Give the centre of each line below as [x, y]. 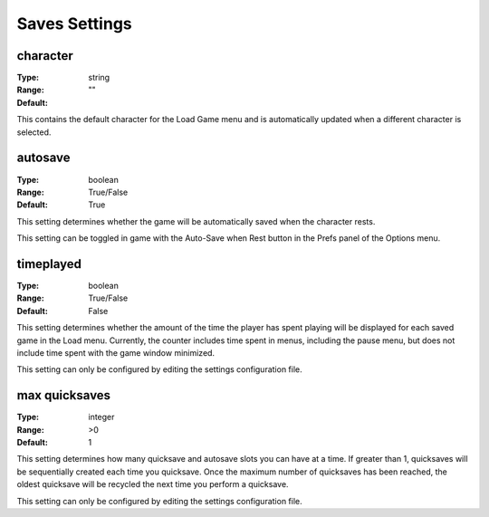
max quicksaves [64, 395]
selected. [34, 132]
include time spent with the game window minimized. [116, 352]
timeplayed [49, 264]
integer [101, 417]
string [99, 78]
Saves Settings [74, 24]
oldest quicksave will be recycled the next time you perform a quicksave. [153, 484]
